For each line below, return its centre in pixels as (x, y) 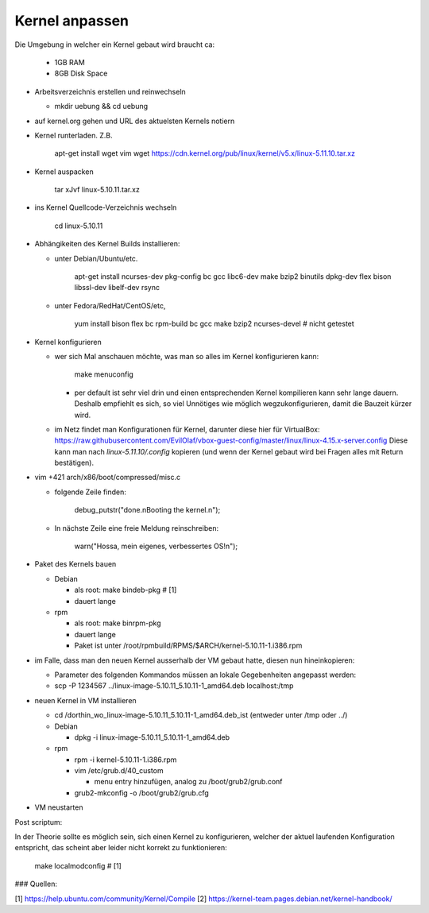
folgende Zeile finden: (90, 492)
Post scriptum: (39, 822)
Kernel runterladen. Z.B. (73, 135)
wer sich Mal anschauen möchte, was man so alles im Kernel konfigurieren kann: (187, 356)
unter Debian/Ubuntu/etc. (96, 258)
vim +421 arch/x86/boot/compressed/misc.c (108, 478)
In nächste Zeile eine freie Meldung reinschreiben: (136, 528)
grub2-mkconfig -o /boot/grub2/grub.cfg (142, 793)
